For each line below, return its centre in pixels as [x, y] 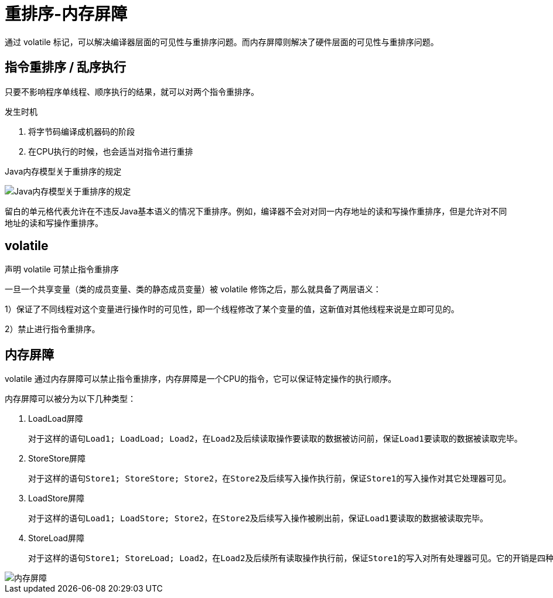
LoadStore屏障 [56, 498]
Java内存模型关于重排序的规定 [63, 171]
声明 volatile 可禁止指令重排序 [62, 269]
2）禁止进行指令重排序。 [52, 329]
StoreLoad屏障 [56, 538]
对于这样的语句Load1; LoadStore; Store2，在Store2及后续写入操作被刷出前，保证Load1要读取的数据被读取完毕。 [258, 519]
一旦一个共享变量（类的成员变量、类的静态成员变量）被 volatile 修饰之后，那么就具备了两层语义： [193, 289]
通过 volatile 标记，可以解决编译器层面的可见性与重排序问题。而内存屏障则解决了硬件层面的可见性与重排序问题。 [222, 42]
